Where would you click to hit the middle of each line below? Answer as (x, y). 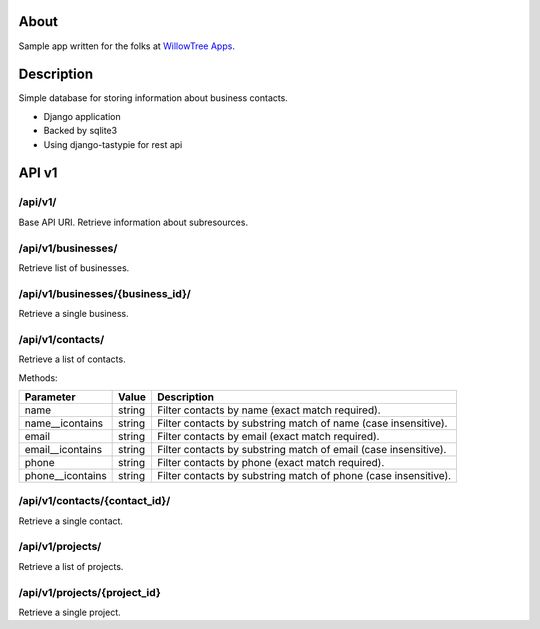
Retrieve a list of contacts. (72, 359)
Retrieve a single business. (73, 314)
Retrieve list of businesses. (74, 267)
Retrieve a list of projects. (71, 566)
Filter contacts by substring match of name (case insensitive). (302, 423)
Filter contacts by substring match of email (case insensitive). (301, 449)
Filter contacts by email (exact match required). (268, 436)
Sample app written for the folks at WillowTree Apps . (126, 46)
